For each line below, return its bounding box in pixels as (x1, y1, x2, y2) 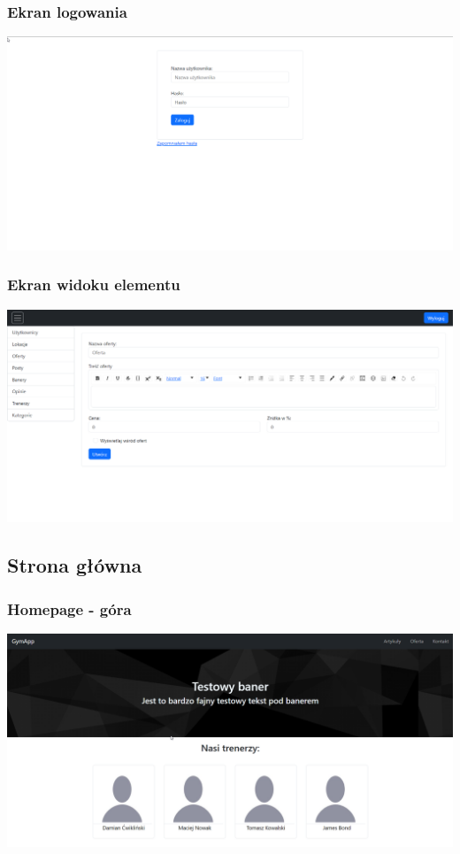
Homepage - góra (7, 597, 132, 619)
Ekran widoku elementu (7, 273, 180, 296)
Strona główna (7, 551, 142, 579)
